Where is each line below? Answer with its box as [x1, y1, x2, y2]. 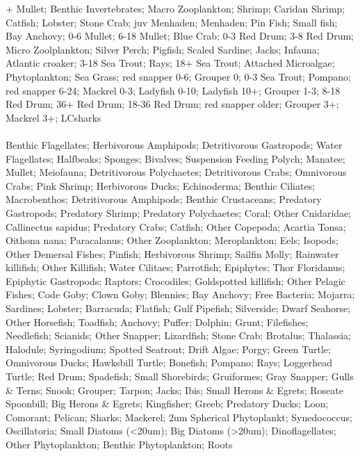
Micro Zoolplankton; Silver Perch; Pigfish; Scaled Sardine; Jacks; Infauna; [6, 42, 320, 56]
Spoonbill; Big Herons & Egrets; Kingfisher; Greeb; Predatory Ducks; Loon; [6, 396, 329, 411]
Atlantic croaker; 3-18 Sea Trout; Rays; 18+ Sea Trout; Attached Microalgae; [6, 56, 335, 70]
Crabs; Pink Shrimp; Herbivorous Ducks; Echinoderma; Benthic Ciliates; [6, 178, 316, 193]
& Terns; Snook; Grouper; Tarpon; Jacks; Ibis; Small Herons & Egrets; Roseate [6, 382, 343, 397]
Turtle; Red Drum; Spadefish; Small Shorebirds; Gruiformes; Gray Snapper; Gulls [6, 369, 354, 384]
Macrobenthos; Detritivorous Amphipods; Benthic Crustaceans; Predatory [6, 192, 322, 206]
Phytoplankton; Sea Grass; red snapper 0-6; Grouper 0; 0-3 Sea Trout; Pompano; [6, 69, 351, 83]
